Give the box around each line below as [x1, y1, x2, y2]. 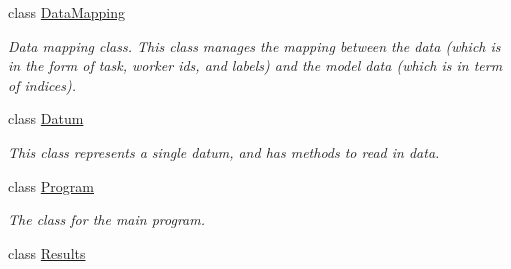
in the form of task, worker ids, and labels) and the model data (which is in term [8, 55, 503, 76]
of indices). [8, 74, 76, 95]
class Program [8, 175, 94, 196]
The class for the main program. [8, 209, 206, 230]
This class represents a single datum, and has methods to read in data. [8, 141, 440, 162]
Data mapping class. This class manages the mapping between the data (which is [8, 35, 501, 56]
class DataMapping [8, 2, 126, 22]
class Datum [8, 108, 84, 129]
